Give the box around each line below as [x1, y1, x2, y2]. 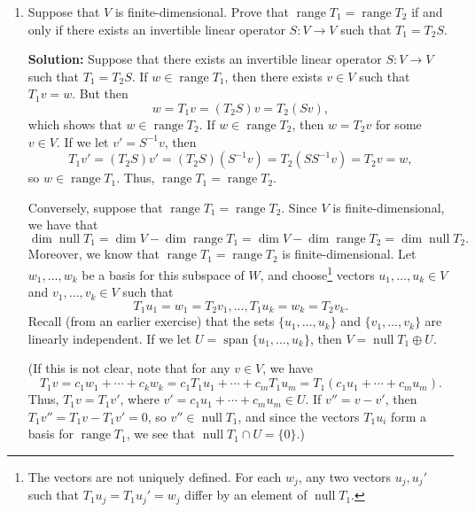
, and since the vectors [237, 407, 360, 425]
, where [120, 390, 160, 408]
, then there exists [224, 66, 323, 85]
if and [411, 3, 443, 20]
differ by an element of [184, 485, 308, 504]
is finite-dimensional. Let [282, 244, 417, 263]
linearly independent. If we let [27, 329, 191, 347]
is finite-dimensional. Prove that [114, 3, 289, 20]
